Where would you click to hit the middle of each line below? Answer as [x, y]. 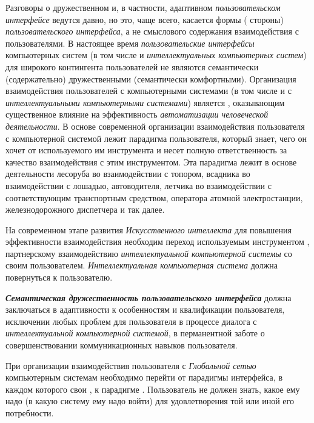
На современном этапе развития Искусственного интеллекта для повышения [149, 229]
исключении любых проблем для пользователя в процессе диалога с [131, 321]
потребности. [30, 413]
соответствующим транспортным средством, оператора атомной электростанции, [154, 197]
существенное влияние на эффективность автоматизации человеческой [137, 114]
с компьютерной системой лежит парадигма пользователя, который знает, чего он [156, 138]
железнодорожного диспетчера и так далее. [85, 209]
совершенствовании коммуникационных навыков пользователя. [122, 345]
